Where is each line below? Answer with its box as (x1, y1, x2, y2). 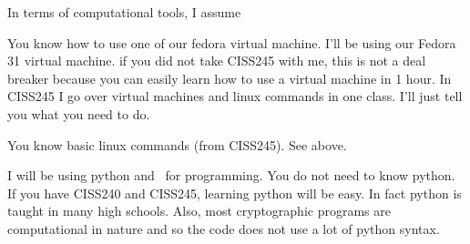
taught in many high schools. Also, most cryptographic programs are (7, 201, 391, 220)
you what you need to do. (7, 104, 150, 123)
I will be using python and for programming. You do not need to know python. (7, 166, 455, 185)
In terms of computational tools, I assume (7, 3, 241, 21)
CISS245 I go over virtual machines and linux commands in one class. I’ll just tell (7, 86, 463, 106)
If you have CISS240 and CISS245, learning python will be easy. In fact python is (7, 183, 462, 202)
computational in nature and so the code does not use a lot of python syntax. (7, 219, 440, 238)
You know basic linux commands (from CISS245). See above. (7, 135, 347, 154)
